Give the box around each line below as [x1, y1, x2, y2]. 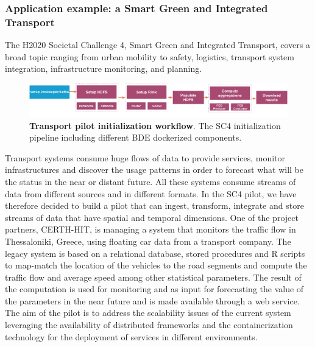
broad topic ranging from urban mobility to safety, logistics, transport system [5, 50, 294, 63]
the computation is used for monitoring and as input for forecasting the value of [5, 282, 304, 295]
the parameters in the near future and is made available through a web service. [5, 294, 300, 307]
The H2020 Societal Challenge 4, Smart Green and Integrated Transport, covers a [5, 38, 310, 51]
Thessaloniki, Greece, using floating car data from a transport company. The [5, 234, 291, 247]
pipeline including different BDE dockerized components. [29, 131, 242, 144]
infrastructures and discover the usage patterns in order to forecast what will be [5, 163, 303, 176]
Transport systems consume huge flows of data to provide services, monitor [5, 151, 286, 164]
